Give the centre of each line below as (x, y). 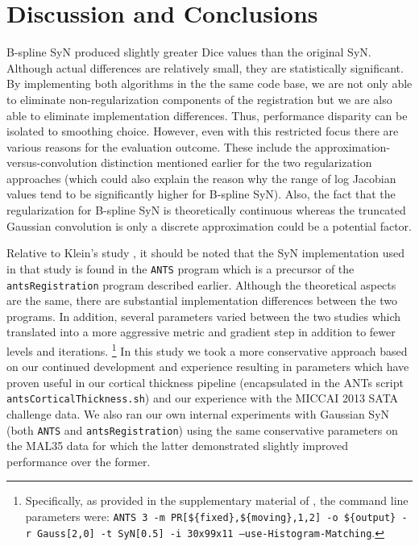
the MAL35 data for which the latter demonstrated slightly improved (178, 446)
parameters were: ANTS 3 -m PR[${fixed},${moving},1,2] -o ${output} (211, 517)
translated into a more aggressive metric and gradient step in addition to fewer (201, 332)
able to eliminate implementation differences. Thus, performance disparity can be (207, 115)
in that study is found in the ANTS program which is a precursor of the (180, 268)
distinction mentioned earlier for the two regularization (236, 163)
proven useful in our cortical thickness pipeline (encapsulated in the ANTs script (205, 382)
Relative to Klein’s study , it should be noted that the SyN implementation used (206, 253)
